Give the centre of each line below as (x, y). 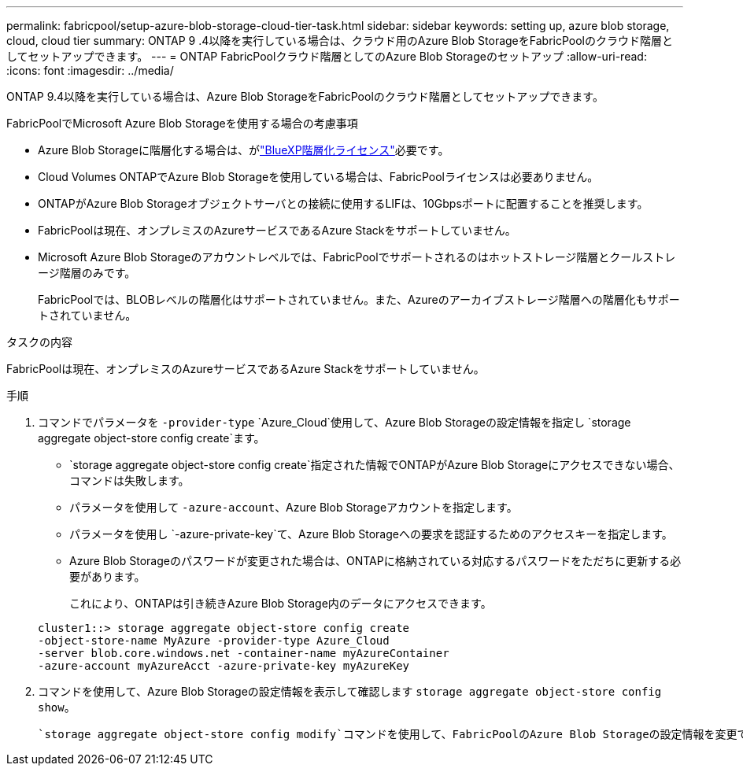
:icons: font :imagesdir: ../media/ (90, 70)
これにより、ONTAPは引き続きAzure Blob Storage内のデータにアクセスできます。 (281, 603)
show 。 (57, 707)
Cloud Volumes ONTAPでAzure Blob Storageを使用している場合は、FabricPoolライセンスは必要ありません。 (318, 177)
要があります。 (107, 576)
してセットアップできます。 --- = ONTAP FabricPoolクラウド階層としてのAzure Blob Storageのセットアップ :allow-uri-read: (327, 56)
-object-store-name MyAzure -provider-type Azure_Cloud (214, 641)
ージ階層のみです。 (87, 273)
